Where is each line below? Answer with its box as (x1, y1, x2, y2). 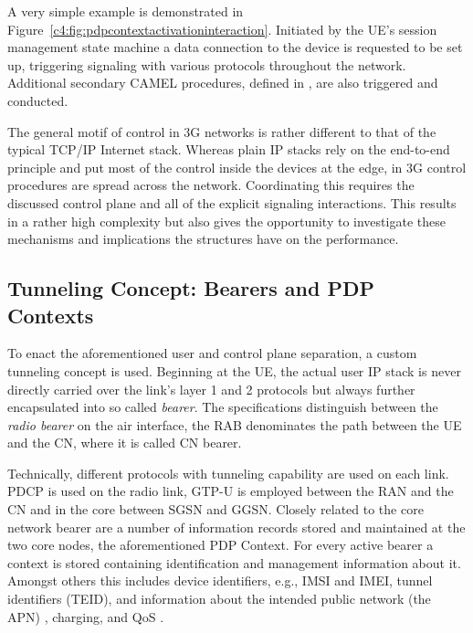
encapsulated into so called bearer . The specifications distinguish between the (7, 397, 438, 417)
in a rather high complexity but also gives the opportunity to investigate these (7, 211, 446, 230)
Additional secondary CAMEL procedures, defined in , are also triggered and (7, 73, 438, 92)
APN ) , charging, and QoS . (7, 607, 164, 626)
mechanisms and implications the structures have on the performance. (7, 229, 399, 248)
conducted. (7, 90, 68, 110)
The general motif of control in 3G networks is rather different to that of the (7, 121, 436, 141)
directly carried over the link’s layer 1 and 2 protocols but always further (7, 379, 415, 398)
